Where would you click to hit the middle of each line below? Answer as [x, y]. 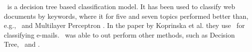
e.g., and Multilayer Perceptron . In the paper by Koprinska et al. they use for [125, 25]
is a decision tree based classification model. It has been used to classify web [121, 6]
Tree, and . [22, 44]
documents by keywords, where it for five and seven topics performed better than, [126, 16]
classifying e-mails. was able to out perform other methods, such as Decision [119, 34]
